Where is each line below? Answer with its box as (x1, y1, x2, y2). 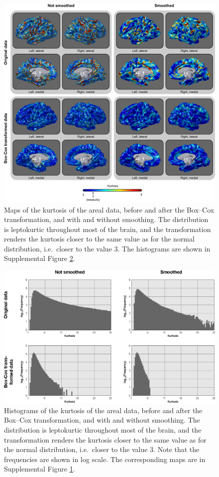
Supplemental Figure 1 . (4, 464, 75, 474)
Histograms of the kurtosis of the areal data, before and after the (4, 405, 203, 415)
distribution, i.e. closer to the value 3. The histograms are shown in (4, 243, 211, 253)
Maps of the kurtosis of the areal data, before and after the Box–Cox (4, 204, 215, 215)
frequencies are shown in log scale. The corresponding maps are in (4, 454, 206, 464)
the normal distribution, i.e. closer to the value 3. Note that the (4, 444, 200, 455)
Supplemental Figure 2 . (4, 253, 75, 263)
